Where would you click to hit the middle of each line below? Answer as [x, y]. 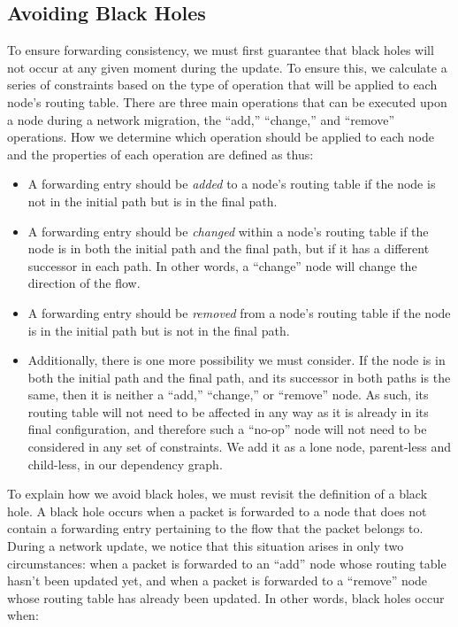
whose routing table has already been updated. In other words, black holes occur [226, 597]
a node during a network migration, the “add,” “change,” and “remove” [201, 119]
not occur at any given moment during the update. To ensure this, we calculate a [227, 67]
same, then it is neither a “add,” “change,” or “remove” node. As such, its [228, 395]
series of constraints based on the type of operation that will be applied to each [222, 85]
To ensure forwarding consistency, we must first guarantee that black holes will [221, 50]
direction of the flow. [84, 283]
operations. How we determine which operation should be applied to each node [221, 137]
